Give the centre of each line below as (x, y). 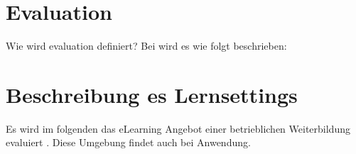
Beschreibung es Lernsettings (152, 94)
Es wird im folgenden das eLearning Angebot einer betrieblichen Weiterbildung (178, 128)
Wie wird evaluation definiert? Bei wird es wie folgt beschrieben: (146, 46)
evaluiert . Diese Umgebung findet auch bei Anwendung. (128, 142)
